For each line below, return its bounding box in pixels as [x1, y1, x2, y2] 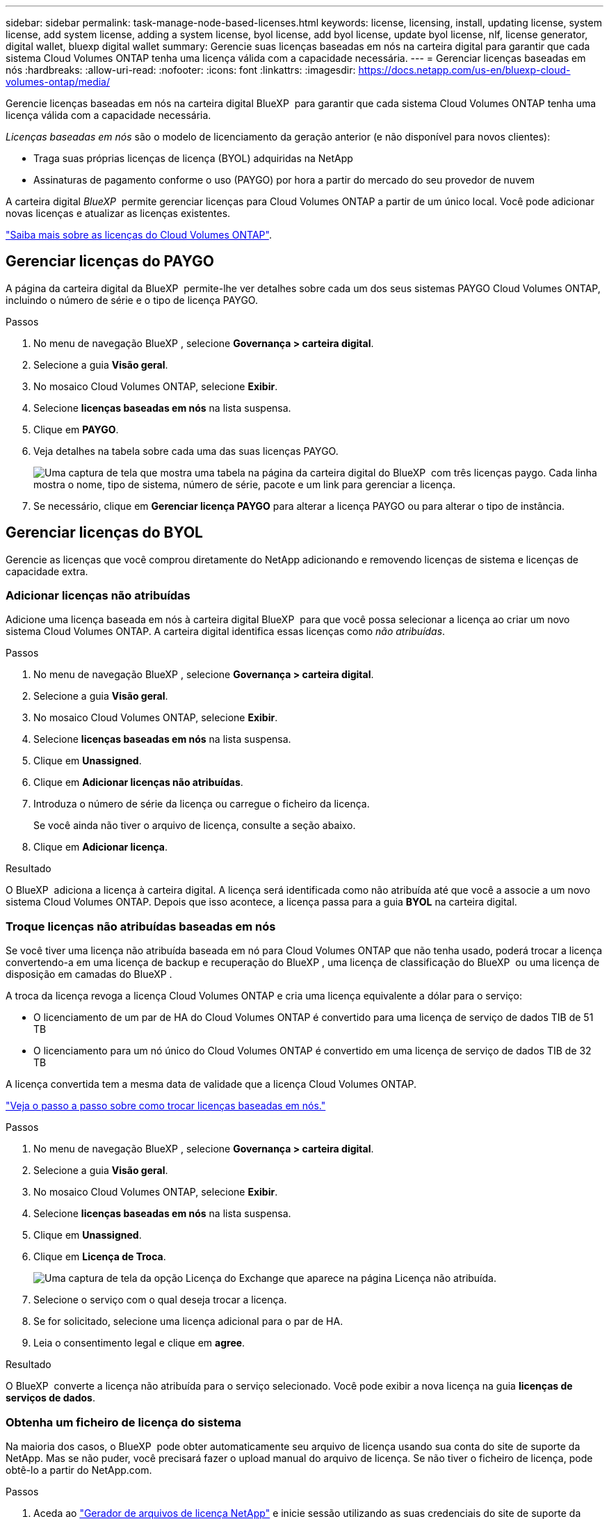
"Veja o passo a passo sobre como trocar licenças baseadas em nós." [6, 1100, 326, 1112]
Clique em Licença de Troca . [33, 1251, 166, 1263]
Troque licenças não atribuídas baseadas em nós [6, 919, 276, 933]
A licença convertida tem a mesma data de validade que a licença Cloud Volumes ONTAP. [6, 1078, 417, 1091]
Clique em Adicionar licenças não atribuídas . [33, 776, 243, 789]
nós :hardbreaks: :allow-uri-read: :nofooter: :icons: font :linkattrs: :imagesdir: [6, 64, 356, 76]
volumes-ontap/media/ [6, 76, 111, 88]
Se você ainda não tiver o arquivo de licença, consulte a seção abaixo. [33, 819, 356, 832]
